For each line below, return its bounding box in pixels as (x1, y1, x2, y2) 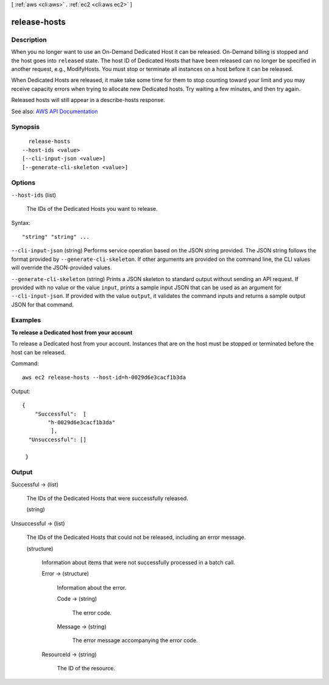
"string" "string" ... (22, 233, 90, 240)
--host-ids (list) (11, 191, 57, 199)
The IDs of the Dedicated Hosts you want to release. (26, 205, 158, 213)
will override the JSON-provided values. (11, 264, 112, 271)
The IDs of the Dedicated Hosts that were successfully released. (26, 495, 188, 502)
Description (11, 35, 47, 44)
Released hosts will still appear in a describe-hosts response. (11, 97, 166, 104)
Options (11, 178, 36, 187)
